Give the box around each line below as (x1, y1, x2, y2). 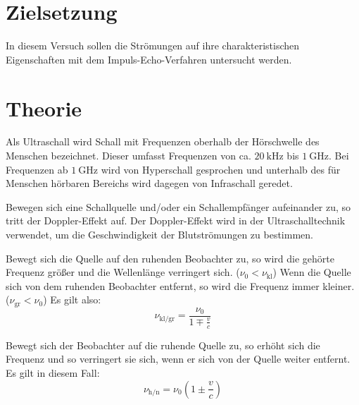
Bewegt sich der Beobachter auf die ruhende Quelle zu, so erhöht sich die (6, 337, 320, 352)
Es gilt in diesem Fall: (6, 365, 100, 380)
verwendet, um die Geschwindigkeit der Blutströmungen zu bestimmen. (6, 227, 313, 241)
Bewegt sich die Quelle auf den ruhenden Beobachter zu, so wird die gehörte (6, 250, 334, 265)
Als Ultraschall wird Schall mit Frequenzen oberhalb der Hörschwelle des (6, 134, 320, 149)
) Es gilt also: (43, 292, 101, 307)
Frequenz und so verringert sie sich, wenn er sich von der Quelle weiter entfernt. (6, 351, 351, 366)
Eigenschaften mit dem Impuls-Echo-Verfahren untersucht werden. (6, 52, 292, 66)
